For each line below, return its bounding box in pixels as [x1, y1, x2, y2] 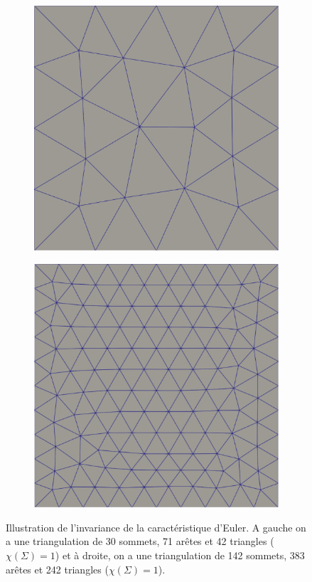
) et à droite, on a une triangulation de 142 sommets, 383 [55, 548, 305, 563]
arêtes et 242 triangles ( [6, 561, 109, 576]
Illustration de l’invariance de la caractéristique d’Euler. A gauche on [6, 519, 306, 534]
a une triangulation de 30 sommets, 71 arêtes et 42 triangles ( [6, 534, 274, 549]
